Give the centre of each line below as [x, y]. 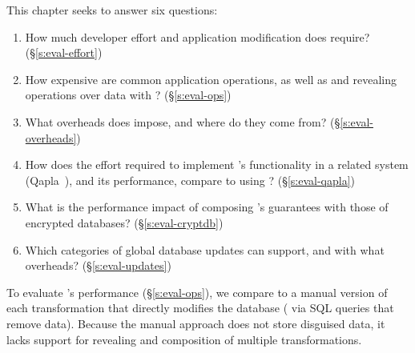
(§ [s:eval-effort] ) [64, 52]
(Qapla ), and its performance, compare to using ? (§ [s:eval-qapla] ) [190, 180]
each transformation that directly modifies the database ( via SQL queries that [200, 308]
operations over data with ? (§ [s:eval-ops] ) [128, 95]
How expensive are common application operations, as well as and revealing [211, 79]
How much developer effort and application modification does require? [197, 36]
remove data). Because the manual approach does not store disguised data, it [196, 323]
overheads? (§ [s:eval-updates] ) [98, 265]
